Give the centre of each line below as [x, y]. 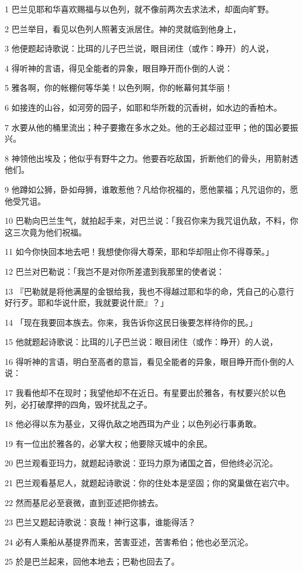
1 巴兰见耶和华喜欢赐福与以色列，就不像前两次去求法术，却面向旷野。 [139, 9]
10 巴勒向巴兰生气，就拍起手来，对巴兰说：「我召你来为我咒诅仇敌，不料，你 [151, 220]
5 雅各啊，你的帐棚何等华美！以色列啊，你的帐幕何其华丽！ [119, 88]
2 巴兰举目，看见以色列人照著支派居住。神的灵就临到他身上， [123, 28]
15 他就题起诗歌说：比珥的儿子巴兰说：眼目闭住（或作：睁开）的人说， [141, 342]
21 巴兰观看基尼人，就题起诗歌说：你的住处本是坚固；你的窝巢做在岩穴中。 [149, 483]
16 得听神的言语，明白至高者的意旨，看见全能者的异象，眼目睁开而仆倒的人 [149, 361]
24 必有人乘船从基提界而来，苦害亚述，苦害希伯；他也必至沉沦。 [129, 541]
